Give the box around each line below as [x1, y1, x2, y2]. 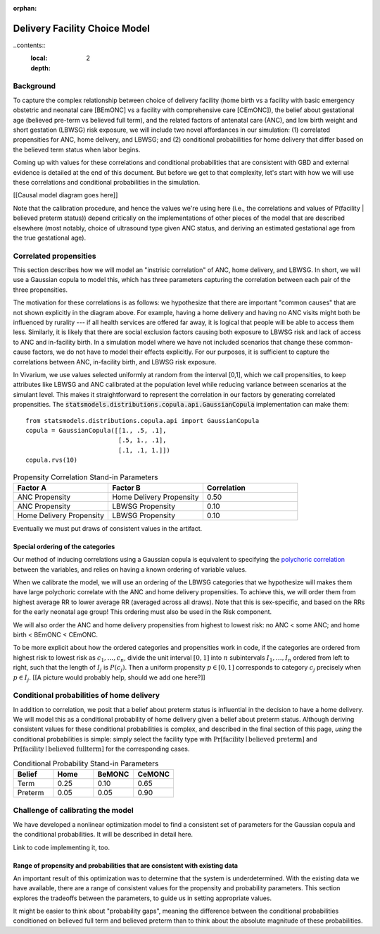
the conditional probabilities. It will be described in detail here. [13, 830, 194, 839]
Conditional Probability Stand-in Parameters [13, 758, 159, 768]
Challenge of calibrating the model [13, 806, 134, 816]
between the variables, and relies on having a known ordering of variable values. [13, 565, 247, 574]
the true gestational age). [13, 233, 87, 242]
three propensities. [13, 285, 68, 294]
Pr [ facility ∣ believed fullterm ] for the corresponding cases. [13, 744, 190, 754]
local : [30, 54, 48, 63]
